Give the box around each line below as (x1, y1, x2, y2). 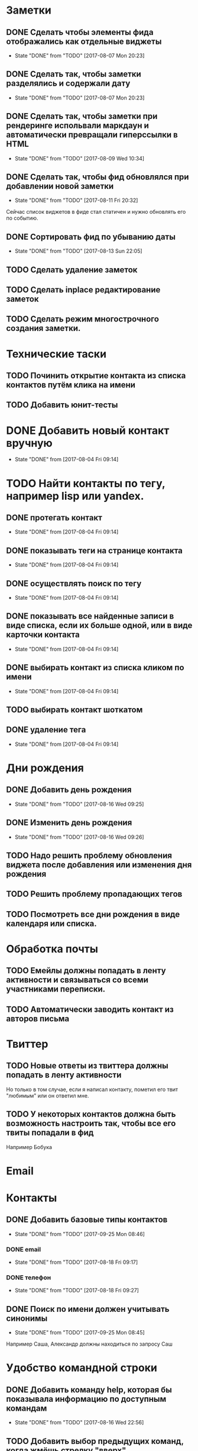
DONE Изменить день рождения (6, 818, 132, 828)
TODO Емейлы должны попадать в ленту (6, 966, 167, 976)
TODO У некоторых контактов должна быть (6, 1109, 176, 1119)
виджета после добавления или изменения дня (6, 860, 192, 870)
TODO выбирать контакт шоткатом (6, 704, 143, 715)
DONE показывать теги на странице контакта (6, 545, 183, 555)
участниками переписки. (6, 984, 106, 995)
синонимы (6, 1313, 48, 1323)
